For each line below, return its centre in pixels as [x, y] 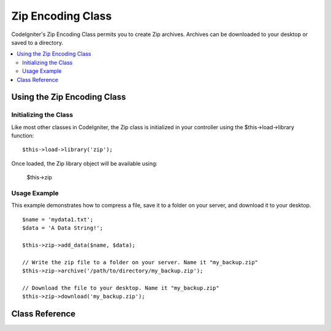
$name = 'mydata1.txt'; [58, 219]
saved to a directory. [37, 42]
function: [23, 136]
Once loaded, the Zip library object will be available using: [84, 163]
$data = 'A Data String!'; [63, 228]
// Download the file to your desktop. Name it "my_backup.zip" [121, 288]
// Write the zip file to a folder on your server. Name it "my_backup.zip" [140, 262]
